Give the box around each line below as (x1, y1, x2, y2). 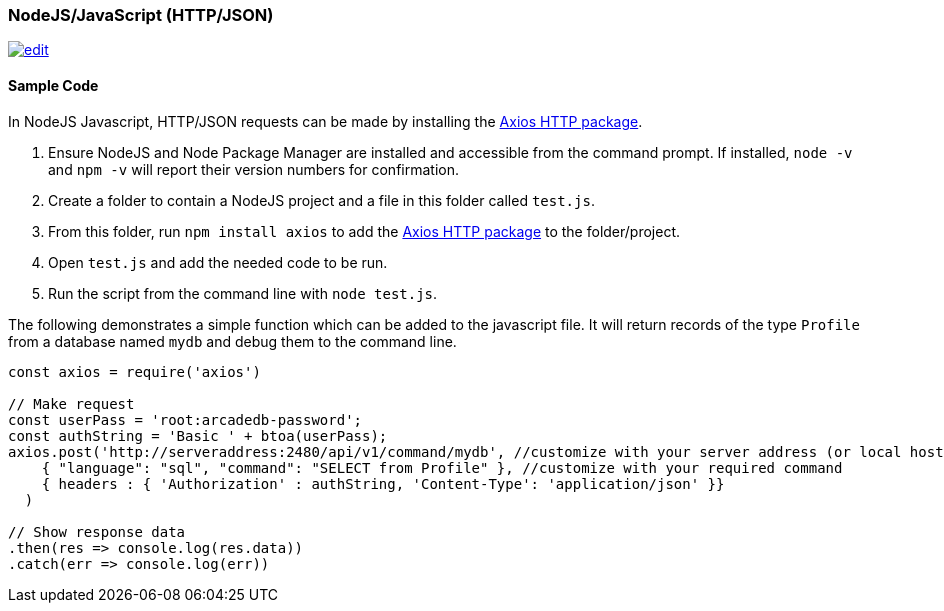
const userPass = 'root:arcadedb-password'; (8, 411, 363, 428)
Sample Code (8, 76, 99, 94)
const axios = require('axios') (8, 363, 261, 380)
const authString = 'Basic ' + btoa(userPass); (8, 427, 388, 444)
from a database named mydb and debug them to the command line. (8, 332, 457, 350)
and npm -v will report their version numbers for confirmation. (48, 160, 459, 178)
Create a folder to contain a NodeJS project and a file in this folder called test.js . (48, 191, 595, 209)
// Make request (8, 395, 135, 412)
